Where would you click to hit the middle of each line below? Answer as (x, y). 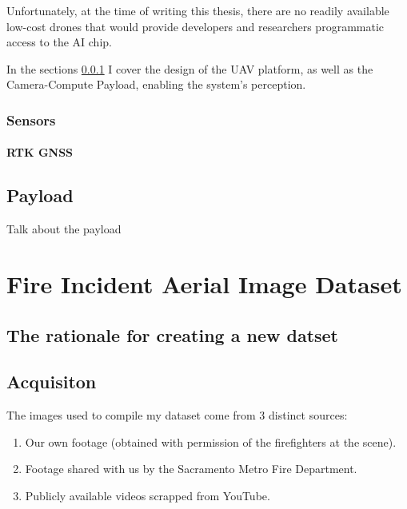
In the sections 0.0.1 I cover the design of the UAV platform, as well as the (190, 68)
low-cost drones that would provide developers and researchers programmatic (196, 26)
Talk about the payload (64, 229)
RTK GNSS (40, 152)
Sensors (31, 119)
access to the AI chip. (59, 42)
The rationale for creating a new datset (173, 334)
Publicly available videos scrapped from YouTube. (148, 495)
